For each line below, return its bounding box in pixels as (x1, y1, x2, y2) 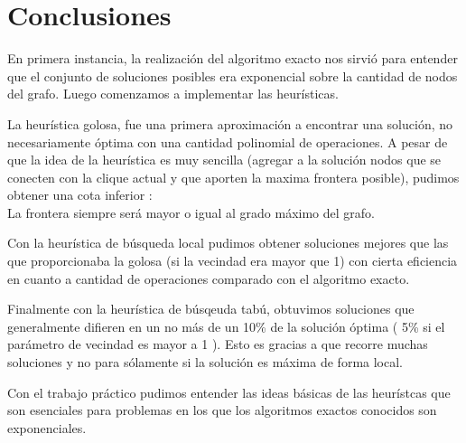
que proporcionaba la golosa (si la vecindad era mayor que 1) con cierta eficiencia (7, 251, 458, 270)
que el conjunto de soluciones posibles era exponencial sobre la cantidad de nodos (7, 66, 458, 85)
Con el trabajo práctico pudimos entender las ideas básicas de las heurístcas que (7, 382, 451, 401)
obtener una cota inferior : (7, 185, 153, 204)
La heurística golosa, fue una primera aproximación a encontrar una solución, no (7, 114, 453, 133)
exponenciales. (7, 418, 87, 437)
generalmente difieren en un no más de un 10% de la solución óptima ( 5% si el (7, 316, 445, 335)
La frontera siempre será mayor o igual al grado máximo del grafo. (7, 203, 375, 221)
